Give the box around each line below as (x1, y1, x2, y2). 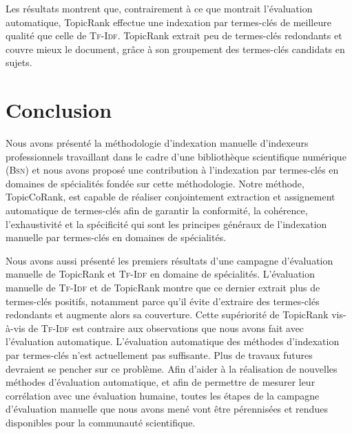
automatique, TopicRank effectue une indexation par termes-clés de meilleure (6, 14, 331, 29)
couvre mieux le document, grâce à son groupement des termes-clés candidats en (6, 41, 345, 56)
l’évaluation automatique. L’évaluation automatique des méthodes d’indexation (6, 334, 340, 349)
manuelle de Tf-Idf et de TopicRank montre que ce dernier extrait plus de (6, 280, 320, 295)
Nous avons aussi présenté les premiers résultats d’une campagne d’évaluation (6, 253, 333, 267)
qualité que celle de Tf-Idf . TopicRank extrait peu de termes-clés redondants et (6, 28, 342, 43)
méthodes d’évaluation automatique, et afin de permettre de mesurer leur (6, 375, 315, 389)
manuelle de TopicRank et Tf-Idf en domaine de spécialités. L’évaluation (6, 267, 315, 281)
